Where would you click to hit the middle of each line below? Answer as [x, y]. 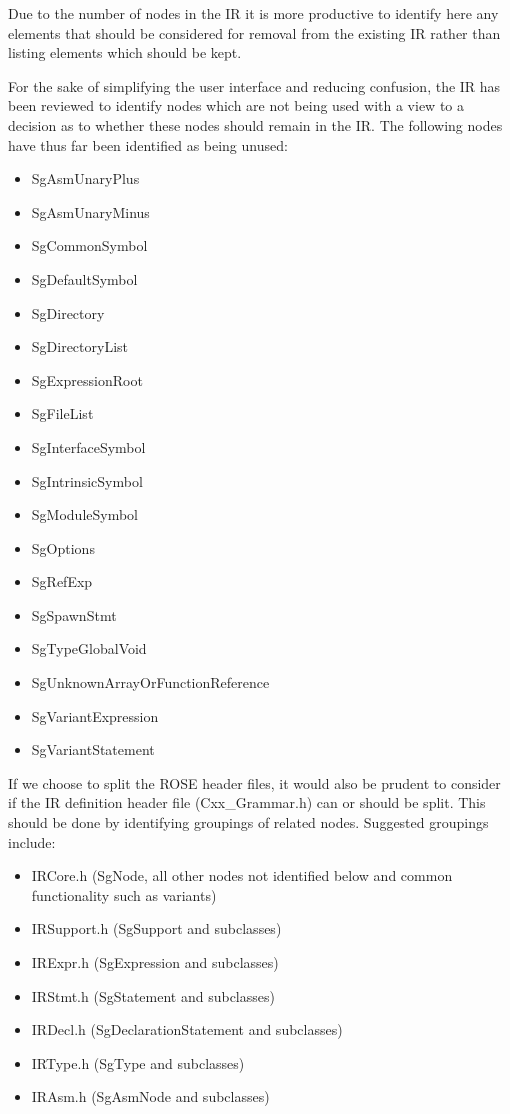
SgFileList [62, 413]
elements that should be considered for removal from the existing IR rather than [254, 32]
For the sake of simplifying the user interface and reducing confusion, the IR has [254, 85]
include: [32, 841]
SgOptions [63, 547]
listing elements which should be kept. [125, 52]
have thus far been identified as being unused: [148, 144]
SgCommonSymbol [89, 245]
